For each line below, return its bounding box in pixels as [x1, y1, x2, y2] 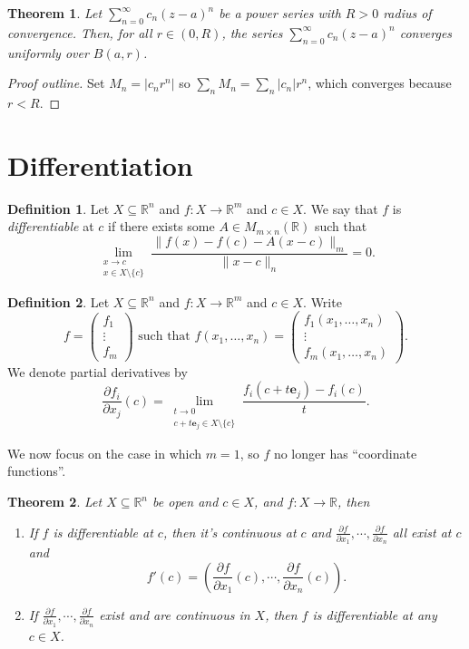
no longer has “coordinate [273, 443, 417, 462]
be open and [152, 492, 219, 511]
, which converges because [308, 73, 452, 92]
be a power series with [219, 4, 341, 22]
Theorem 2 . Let [7, 492, 103, 511]
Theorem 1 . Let [7, 4, 103, 22]
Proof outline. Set [7, 73, 105, 92]
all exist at [392, 522, 452, 541]
